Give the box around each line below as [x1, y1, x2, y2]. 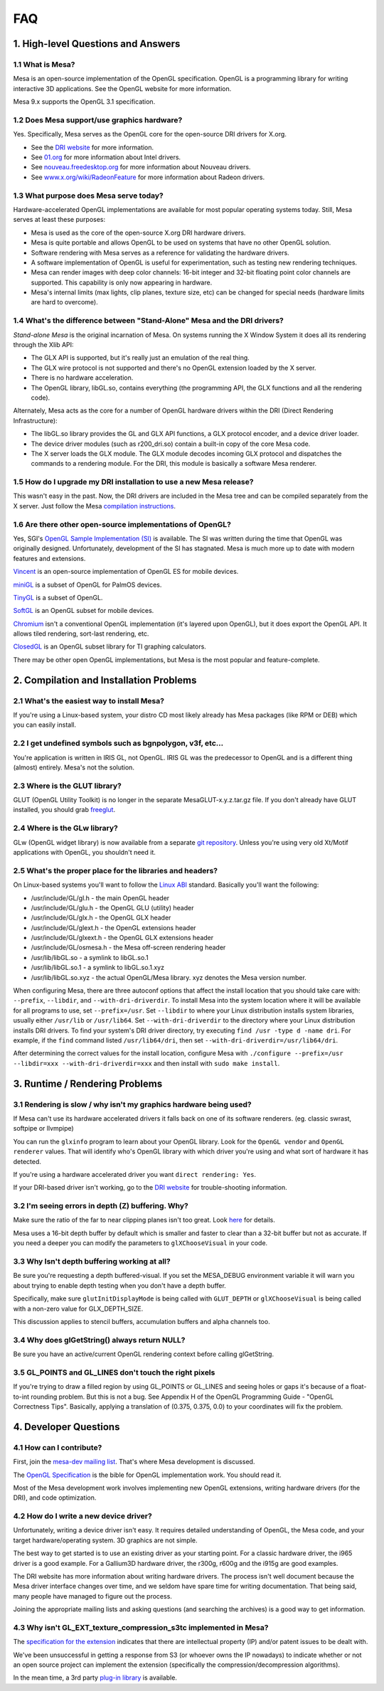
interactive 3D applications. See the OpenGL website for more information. [13, 84, 232, 92]
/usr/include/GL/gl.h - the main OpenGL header [31, 893, 170, 902]
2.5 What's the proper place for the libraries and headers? [13, 865, 218, 875]
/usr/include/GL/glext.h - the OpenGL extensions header [31, 923, 196, 932]
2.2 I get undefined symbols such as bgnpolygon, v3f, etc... [13, 738, 224, 748]
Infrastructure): [13, 416, 58, 425]
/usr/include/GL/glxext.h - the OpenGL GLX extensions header [31, 934, 214, 942]
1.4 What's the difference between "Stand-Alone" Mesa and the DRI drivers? [13, 316, 284, 326]
